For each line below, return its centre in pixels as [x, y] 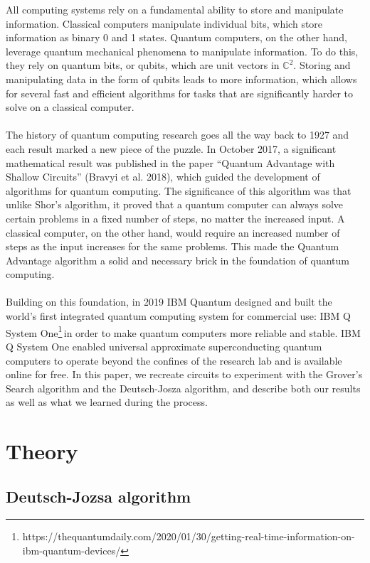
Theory [42, 451]
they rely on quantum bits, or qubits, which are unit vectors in [143, 65]
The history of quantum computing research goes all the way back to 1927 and [178, 135]
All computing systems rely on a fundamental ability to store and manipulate [175, 9]
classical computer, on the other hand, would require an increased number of [173, 232]
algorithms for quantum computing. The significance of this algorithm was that [179, 190]
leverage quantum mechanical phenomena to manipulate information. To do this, [182, 51]
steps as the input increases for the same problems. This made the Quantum [173, 246]
